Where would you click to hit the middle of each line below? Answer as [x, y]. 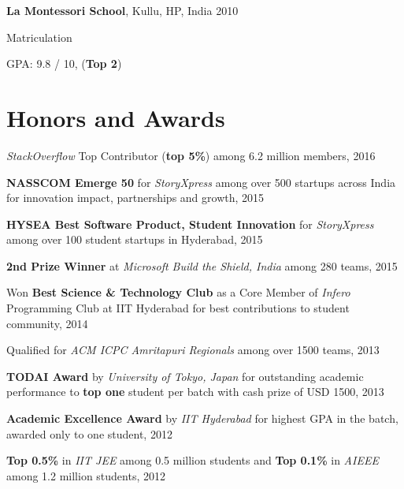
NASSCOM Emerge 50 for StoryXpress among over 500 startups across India [201, 182]
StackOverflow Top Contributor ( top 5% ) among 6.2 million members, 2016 [191, 155]
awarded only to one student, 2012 [89, 433]
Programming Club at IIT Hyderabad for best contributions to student [178, 308]
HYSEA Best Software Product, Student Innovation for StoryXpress [190, 224]
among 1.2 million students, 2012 [86, 475]
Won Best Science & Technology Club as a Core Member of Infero [178, 292]
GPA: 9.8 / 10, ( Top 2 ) [64, 63]
